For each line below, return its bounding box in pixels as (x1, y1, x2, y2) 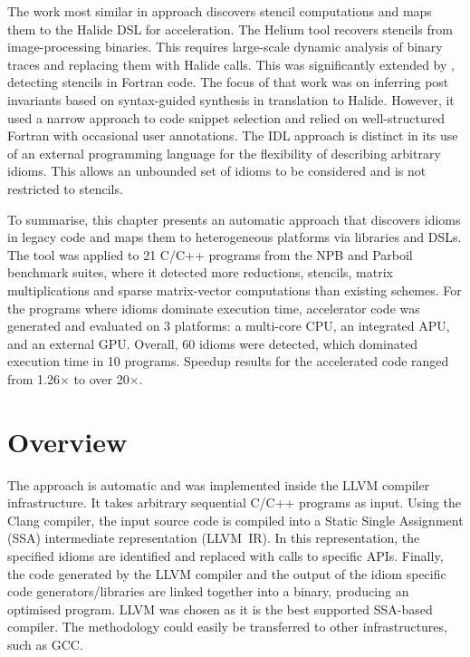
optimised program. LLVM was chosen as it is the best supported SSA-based (7, 599, 433, 618)
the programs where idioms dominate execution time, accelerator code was (7, 298, 420, 317)
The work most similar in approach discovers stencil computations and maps (7, 2, 432, 20)
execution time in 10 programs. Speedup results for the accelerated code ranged (7, 352, 449, 371)
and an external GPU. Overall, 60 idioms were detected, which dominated (7, 333, 418, 353)
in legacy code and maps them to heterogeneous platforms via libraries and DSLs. (7, 227, 462, 246)
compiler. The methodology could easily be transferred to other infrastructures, (7, 617, 447, 636)
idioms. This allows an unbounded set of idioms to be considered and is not (7, 161, 427, 180)
